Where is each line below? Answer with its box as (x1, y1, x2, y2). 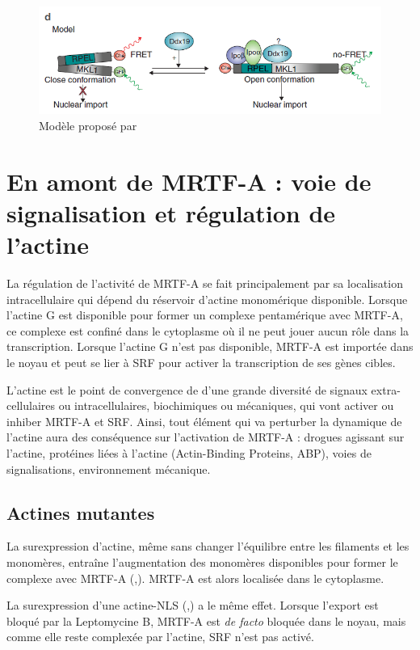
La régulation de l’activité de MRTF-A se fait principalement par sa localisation (6, 275, 403, 292)
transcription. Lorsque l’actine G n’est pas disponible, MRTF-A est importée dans (6, 338, 414, 355)
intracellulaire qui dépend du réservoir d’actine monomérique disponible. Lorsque (6, 290, 408, 307)
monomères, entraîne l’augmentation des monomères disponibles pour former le (6, 554, 398, 571)
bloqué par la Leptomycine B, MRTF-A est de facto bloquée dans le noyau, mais (6, 612, 406, 629)
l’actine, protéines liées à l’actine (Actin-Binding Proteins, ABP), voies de (6, 445, 372, 462)
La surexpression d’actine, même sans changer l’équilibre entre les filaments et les (6, 538, 409, 555)
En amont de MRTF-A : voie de (6, 164, 372, 197)
